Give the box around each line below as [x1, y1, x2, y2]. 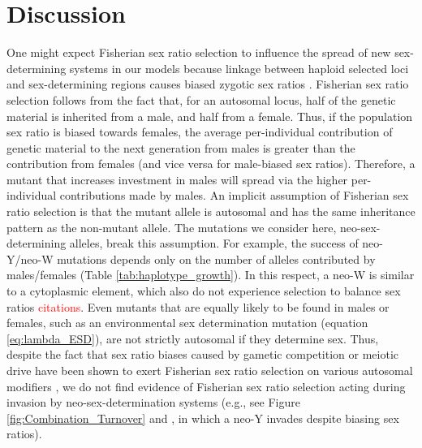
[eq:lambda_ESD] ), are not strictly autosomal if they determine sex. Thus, [6, 330, 379, 347]
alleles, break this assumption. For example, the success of [69, 235, 359, 252]
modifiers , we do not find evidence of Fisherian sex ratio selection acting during [6, 377, 406, 394]
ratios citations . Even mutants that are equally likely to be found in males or [6, 298, 390, 315]
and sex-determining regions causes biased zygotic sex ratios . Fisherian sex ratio [6, 75, 409, 93]
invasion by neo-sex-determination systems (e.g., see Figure [6, 394, 300, 411]
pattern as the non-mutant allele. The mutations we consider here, [6, 218, 337, 235]
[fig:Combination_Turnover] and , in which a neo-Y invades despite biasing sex [6, 409, 399, 426]
